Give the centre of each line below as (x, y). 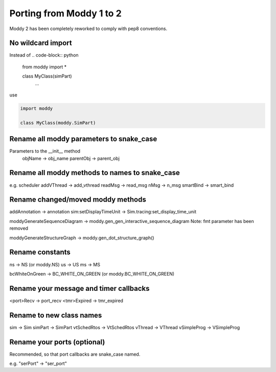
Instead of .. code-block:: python (44, 55)
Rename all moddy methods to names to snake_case (95, 173)
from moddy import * (44, 67)
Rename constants (40, 252)
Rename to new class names (56, 315)
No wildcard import (41, 43)
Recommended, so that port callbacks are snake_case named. (75, 354)
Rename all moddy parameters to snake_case (83, 139)
